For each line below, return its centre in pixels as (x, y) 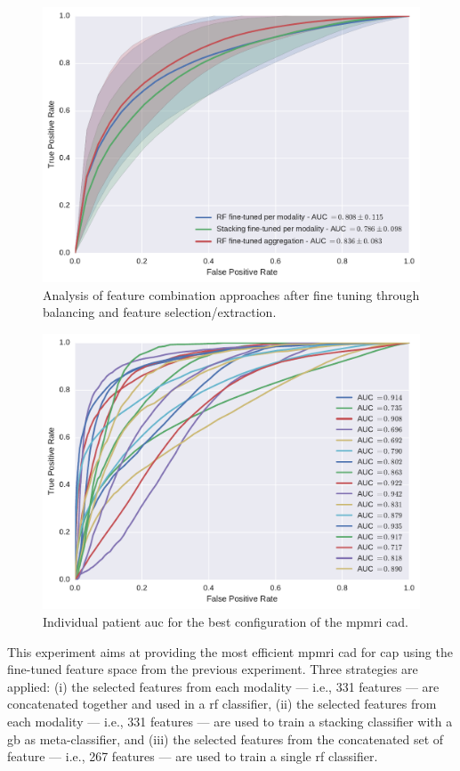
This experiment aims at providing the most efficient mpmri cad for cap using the (230, 651)
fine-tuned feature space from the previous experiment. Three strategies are (213, 669)
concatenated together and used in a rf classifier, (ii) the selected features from (222, 704)
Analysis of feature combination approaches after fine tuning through (231, 294)
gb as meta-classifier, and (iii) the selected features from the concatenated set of (226, 739)
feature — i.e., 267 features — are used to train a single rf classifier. (193, 756)
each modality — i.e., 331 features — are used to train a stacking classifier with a (230, 721)
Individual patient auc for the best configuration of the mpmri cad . (226, 621)
